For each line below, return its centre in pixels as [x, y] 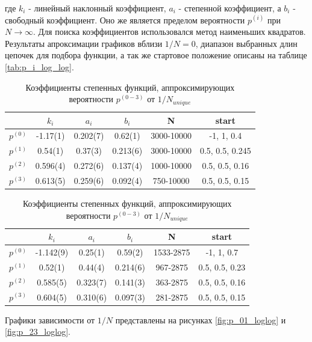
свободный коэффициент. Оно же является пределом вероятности [125, 20]
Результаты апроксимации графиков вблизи [84, 43]
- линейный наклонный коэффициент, [97, 8]
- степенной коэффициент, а [230, 8]
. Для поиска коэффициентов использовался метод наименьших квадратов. [169, 32]
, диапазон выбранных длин [246, 43]
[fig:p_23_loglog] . [38, 331]
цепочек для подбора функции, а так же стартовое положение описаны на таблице [156, 55]
